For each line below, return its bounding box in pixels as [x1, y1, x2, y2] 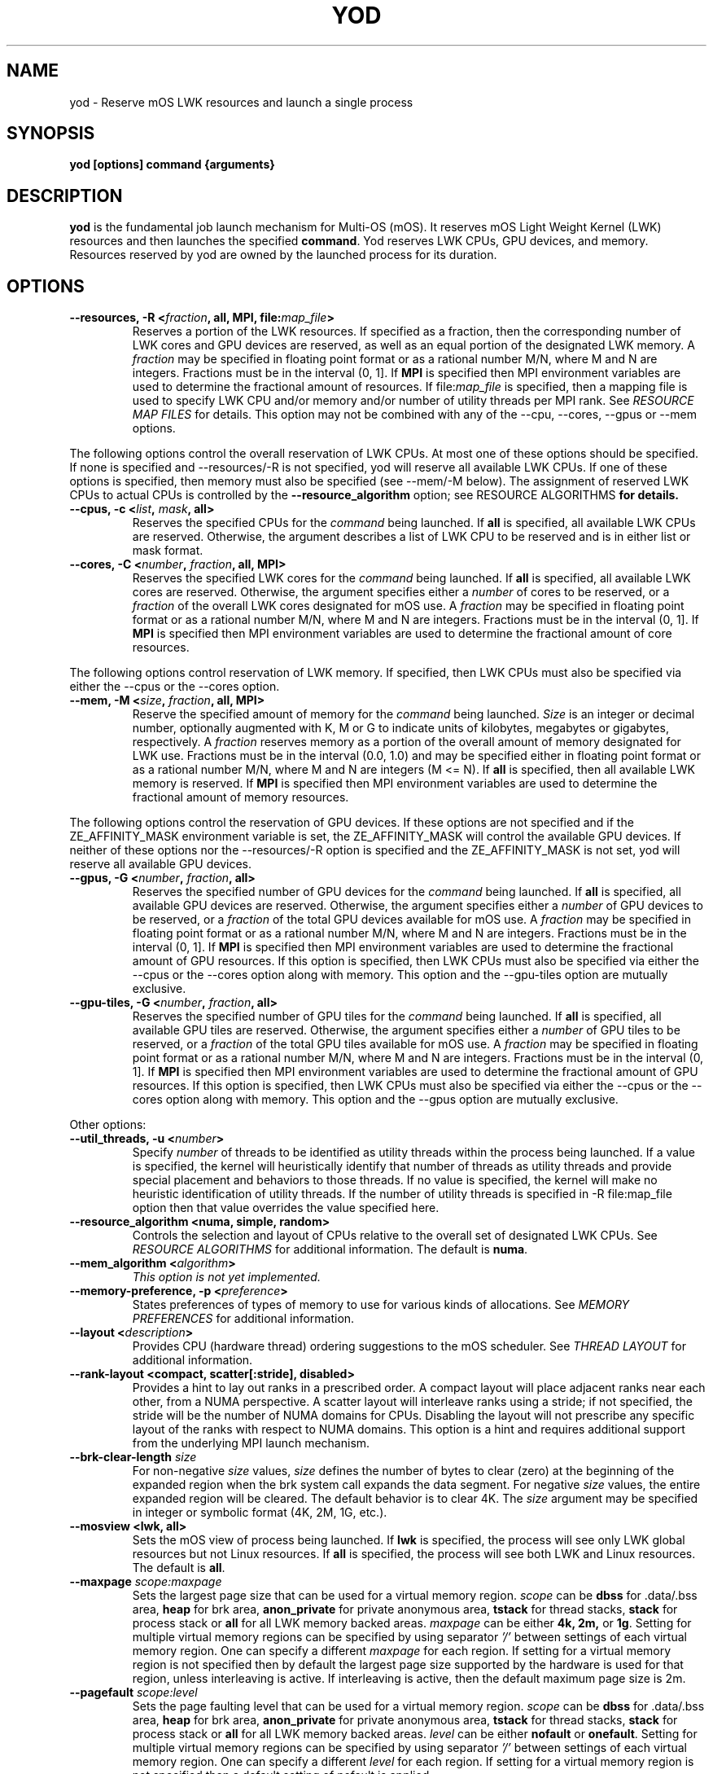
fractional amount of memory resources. [132, 790, 349, 805]
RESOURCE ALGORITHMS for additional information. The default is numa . [132, 1242, 528, 1257]
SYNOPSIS [7, 123, 95, 144]
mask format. [132, 543, 203, 558]
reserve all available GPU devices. [69, 857, 252, 872]
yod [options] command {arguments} [69, 157, 275, 172]
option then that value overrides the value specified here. [132, 1201, 440, 1215]
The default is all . [132, 1561, 225, 1575]
